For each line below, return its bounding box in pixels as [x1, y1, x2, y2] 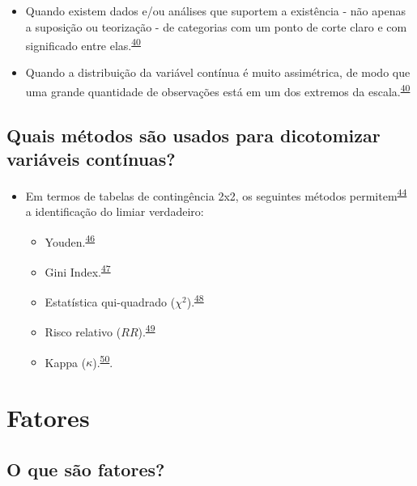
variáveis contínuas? [6, 146, 176, 171]
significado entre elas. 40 [25, 35, 141, 53]
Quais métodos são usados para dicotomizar [6, 122, 381, 147]
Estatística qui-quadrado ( [45, 293, 176, 310]
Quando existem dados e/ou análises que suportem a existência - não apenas [25, 2, 406, 19]
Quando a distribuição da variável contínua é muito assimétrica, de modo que [25, 64, 411, 81]
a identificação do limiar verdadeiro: [25, 203, 204, 220]
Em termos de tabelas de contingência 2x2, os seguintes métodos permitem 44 [25, 184, 407, 204]
